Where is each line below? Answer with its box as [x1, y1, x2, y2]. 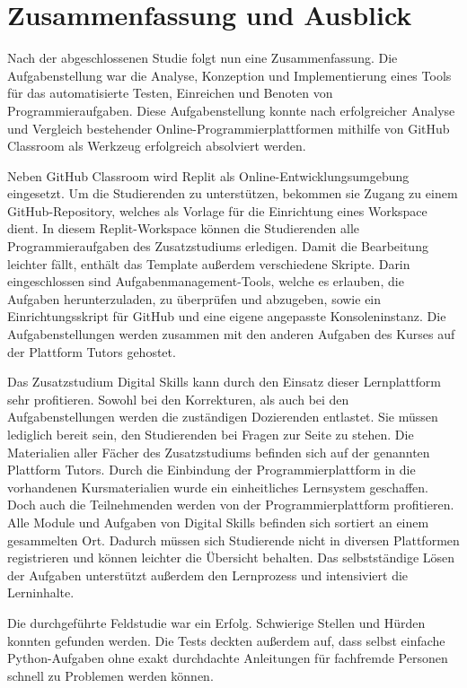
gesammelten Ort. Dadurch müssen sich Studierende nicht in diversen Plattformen [7, 530, 460, 549]
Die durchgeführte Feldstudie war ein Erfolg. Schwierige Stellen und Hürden [7, 613, 426, 631]
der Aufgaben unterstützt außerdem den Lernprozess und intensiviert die [7, 565, 409, 584]
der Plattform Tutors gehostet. [7, 342, 176, 361]
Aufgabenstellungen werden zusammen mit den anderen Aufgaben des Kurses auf [7, 325, 455, 344]
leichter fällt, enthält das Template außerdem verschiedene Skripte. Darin [7, 254, 410, 273]
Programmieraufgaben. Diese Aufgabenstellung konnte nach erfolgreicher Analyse [7, 100, 455, 119]
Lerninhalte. [7, 583, 75, 602]
